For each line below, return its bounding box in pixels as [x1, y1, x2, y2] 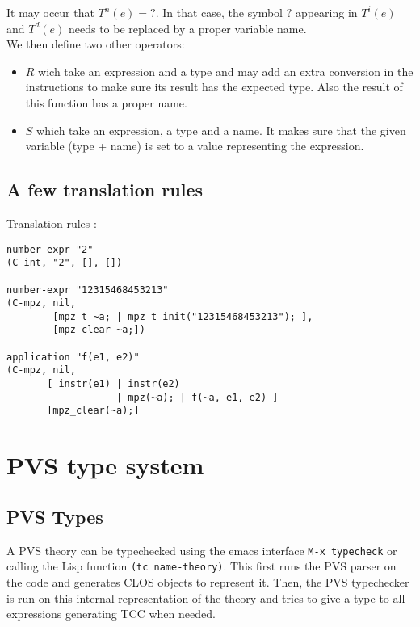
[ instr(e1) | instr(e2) [47, 378, 180, 390]
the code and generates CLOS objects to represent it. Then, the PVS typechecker [6, 573, 409, 590]
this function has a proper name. [25, 94, 187, 111]
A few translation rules [6, 177, 203, 202]
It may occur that [6, 4, 94, 20]
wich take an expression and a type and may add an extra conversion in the [38, 62, 414, 79]
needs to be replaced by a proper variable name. [68, 19, 307, 36]
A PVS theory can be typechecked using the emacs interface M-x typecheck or [6, 541, 397, 558]
